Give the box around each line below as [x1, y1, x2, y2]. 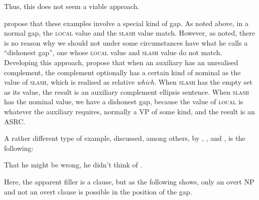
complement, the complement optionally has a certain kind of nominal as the [4, 67, 241, 77]
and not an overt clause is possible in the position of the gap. [4, 186, 192, 196]
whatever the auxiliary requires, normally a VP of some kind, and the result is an [4, 106, 255, 116]
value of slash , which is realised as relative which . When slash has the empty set [4, 77, 252, 87]
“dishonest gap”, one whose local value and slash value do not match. [4, 47, 222, 58]
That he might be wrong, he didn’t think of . [4, 159, 143, 170]
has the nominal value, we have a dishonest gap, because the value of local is [4, 96, 243, 107]
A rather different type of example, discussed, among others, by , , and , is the [4, 133, 245, 143]
